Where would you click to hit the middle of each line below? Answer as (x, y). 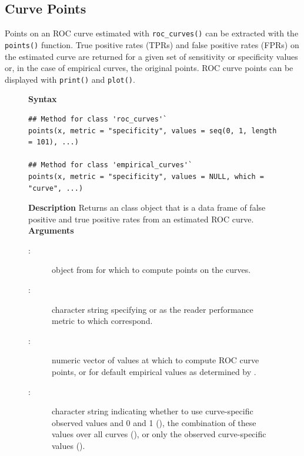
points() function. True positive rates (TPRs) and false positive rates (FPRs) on (152, 44)
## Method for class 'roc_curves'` (98, 119)
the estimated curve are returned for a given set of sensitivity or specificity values (151, 56)
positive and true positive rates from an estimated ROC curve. (141, 219)
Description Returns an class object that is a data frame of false (147, 207)
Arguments (51, 230)
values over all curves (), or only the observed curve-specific (159, 434)
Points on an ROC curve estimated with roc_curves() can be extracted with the (152, 33)
